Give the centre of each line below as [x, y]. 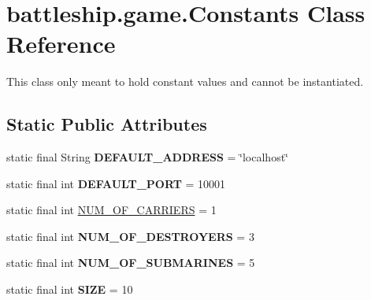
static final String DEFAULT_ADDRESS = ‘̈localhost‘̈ [148, 157]
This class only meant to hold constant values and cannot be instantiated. [185, 81]
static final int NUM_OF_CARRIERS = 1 [111, 210]
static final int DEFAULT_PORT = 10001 [116, 183]
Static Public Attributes [107, 124]
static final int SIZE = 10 [70, 289]
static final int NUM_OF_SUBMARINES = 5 [131, 263]
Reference [61, 44]
